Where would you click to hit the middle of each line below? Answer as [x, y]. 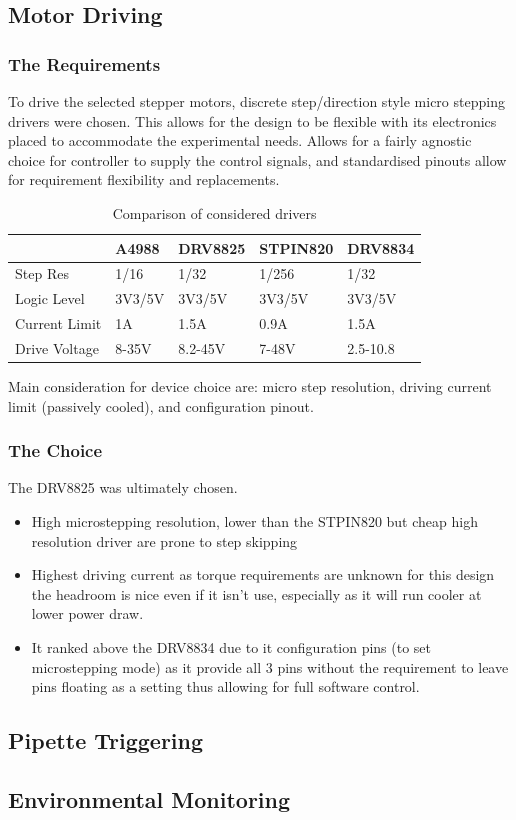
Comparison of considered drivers [214, 212]
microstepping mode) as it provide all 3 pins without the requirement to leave [270, 666]
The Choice [55, 450]
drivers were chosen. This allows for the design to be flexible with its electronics [252, 120]
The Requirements [84, 63]
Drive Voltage [57, 347]
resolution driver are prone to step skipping [164, 540]
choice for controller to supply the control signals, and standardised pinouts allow [257, 159]
